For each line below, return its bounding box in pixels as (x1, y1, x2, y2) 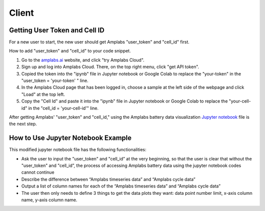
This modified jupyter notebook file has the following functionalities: (9, 147, 147, 153)
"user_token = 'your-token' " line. (21, 78, 88, 83)
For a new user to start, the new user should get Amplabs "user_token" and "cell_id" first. (9, 39, 190, 45)
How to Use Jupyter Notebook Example (9, 134, 132, 142)
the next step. (9, 121, 37, 127)
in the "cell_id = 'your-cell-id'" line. (28, 105, 99, 111)
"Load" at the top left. (21, 91, 65, 97)
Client (9, 7, 34, 18)
